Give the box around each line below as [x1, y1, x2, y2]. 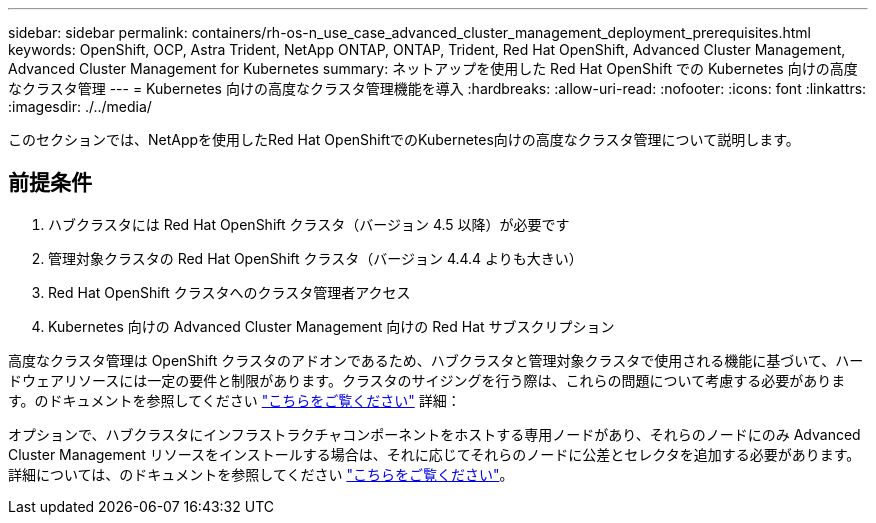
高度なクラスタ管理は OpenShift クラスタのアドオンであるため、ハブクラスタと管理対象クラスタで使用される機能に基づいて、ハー [8, 351, 864, 369]
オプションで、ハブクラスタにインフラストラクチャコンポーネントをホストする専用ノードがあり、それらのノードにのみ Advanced [8, 425, 861, 443]
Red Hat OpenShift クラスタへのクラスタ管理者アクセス [48, 283, 411, 301]
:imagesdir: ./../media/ [8, 98, 152, 115]
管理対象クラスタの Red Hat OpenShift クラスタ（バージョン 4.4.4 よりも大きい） [48, 249, 583, 267]
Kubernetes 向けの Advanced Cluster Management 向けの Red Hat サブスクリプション [48, 317, 615, 335]
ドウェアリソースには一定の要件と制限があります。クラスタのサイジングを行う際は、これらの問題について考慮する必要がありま [8, 371, 846, 389]
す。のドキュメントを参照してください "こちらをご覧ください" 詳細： [8, 391, 461, 409]
